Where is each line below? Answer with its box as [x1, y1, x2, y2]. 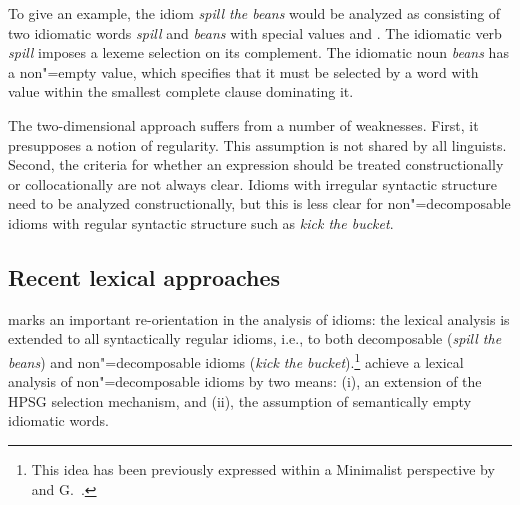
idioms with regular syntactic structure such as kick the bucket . [8, 212, 394, 233]
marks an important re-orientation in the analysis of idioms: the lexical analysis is [8, 308, 510, 329]
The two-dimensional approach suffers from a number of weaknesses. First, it [8, 114, 479, 135]
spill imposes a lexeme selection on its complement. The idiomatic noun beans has [8, 42, 509, 63]
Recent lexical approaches [8, 261, 281, 292]
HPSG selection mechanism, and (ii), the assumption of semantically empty [8, 390, 472, 411]
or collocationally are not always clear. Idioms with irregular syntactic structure [8, 173, 498, 194]
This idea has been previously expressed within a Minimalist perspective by [31, 458, 495, 479]
